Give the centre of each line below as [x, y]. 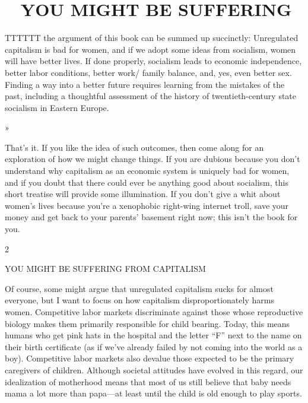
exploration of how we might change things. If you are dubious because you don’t [153, 159]
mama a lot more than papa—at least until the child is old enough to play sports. [153, 393]
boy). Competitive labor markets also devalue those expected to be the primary [150, 358]
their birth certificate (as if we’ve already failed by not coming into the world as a [154, 346]
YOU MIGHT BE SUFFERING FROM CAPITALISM [105, 269]
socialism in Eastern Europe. [57, 107]
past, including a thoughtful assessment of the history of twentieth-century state [151, 96]
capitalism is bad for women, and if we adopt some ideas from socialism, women [150, 49]
